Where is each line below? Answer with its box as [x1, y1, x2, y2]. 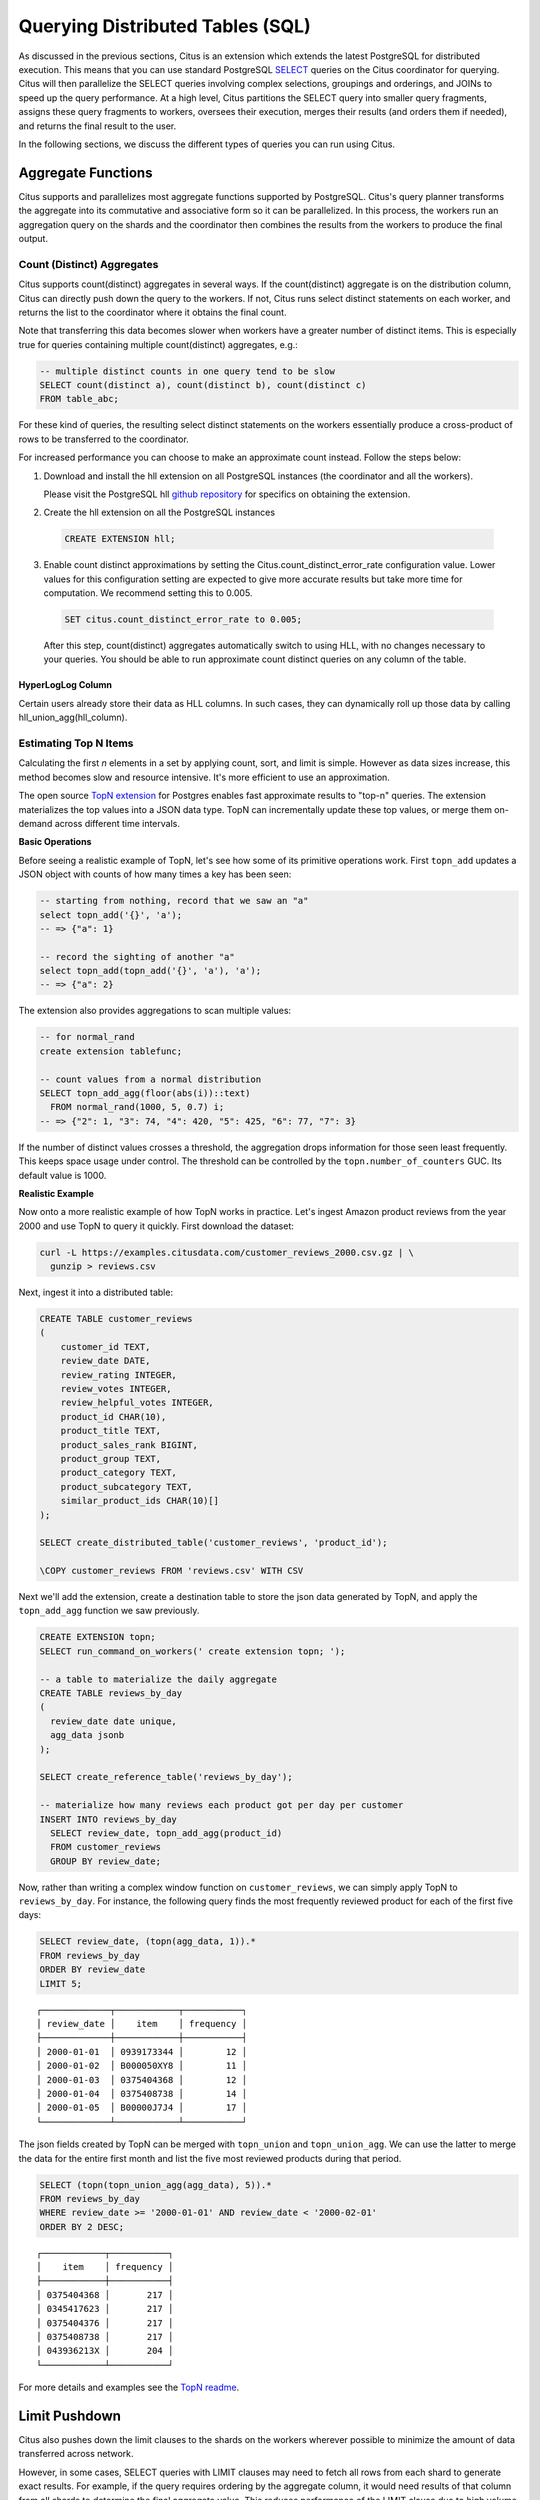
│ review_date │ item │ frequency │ [36, 2018, 248, 2029]
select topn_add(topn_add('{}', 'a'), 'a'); [39, 965, 262, 977]
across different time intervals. [54, 817, 180, 829]
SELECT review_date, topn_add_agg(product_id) [50, 1827, 283, 1839]
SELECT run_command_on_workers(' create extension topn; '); [39, 1645, 346, 1657]
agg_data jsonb [50, 1730, 125, 1741]
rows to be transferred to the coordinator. [18, 433, 189, 445]
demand [18, 817, 53, 829]
